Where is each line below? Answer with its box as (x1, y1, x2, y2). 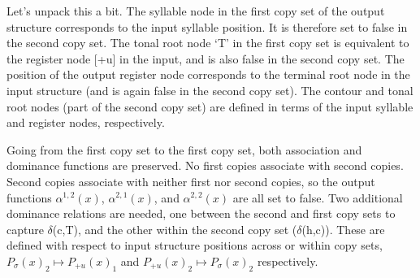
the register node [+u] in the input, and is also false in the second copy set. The (6, 50, 405, 67)
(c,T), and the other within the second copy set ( (52, 220, 297, 237)
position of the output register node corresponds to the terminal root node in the (6, 66, 410, 83)
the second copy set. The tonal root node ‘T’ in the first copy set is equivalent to (6, 34, 409, 51)
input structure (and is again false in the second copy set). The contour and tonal (6, 81, 414, 98)
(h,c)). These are (301, 220, 385, 237)
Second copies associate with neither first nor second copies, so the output (6, 172, 375, 189)
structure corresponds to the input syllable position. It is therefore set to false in (6, 18, 408, 35)
